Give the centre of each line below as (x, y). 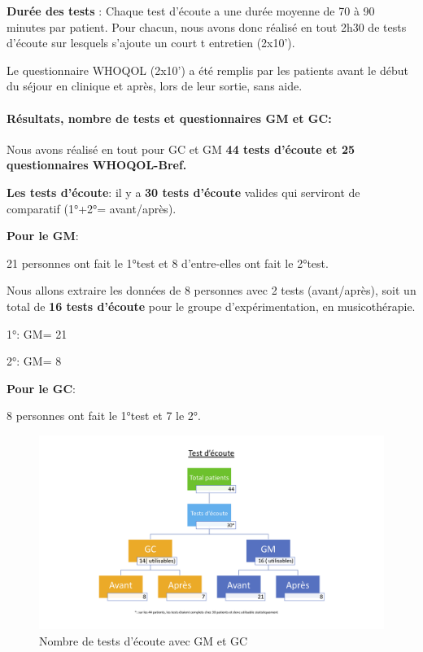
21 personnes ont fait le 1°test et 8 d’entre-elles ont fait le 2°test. (168, 263)
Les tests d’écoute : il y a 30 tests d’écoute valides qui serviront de (183, 192)
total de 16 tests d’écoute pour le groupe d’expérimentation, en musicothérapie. (211, 306)
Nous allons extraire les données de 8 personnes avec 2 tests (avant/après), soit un (211, 290)
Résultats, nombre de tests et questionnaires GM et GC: (169, 118)
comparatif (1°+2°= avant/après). (92, 208)
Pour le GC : (41, 388)
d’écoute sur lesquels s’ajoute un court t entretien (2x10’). (151, 43)
